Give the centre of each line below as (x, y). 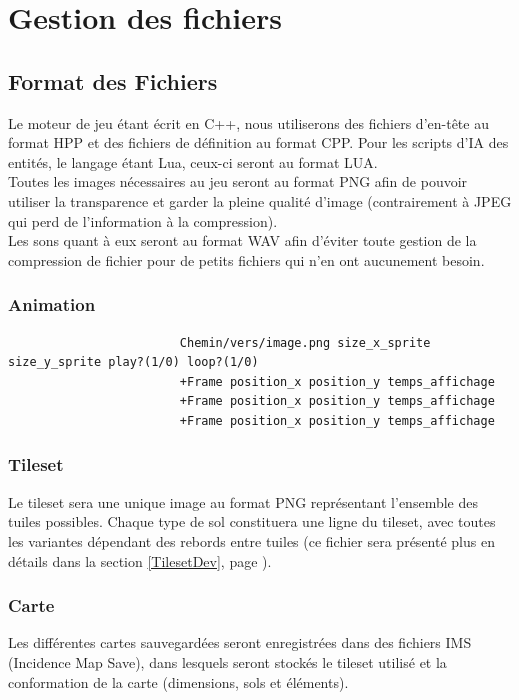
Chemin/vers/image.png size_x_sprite (305, 342)
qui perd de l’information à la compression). (143, 220)
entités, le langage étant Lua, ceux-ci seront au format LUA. (193, 161)
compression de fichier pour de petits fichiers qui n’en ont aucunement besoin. (246, 259)
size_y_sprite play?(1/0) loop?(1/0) (133, 362)
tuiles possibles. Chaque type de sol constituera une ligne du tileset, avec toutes (252, 521)
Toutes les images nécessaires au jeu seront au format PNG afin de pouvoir (238, 181)
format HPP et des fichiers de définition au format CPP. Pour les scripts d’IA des (258, 142)
